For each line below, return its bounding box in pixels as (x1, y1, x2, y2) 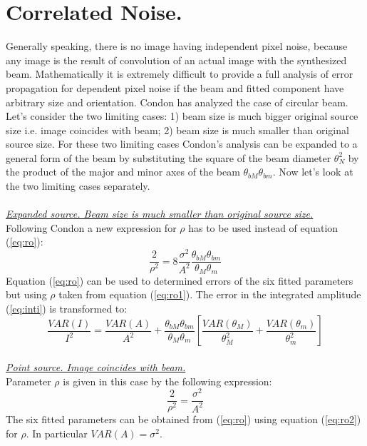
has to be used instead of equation (188, 220, 338, 235)
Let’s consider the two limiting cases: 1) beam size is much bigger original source (6, 108, 358, 123)
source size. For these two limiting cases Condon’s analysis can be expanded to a (6, 136, 358, 151)
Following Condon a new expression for (6, 220, 177, 235)
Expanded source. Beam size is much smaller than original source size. (6, 206, 314, 221)
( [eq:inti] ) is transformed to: (6, 300, 128, 315)
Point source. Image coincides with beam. (6, 360, 186, 374)
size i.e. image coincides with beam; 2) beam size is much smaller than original (6, 122, 349, 137)
